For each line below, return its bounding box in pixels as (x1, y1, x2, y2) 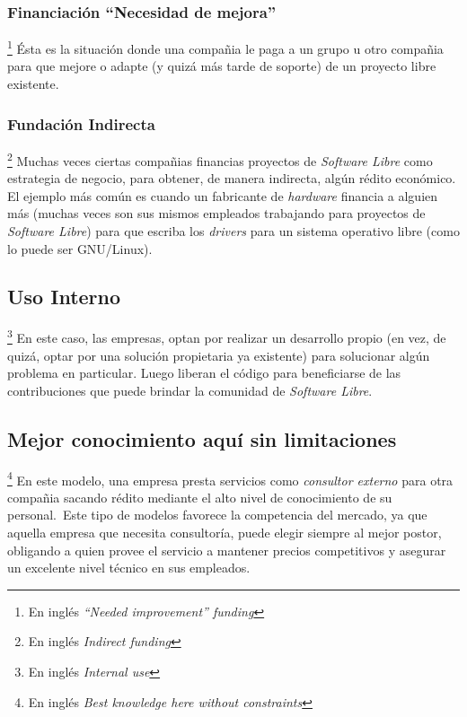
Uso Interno (7, 283, 121, 310)
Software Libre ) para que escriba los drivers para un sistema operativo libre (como (7, 221, 460, 240)
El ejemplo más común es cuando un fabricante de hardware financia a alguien (7, 186, 438, 205)
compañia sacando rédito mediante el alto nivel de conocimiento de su (7, 487, 392, 506)
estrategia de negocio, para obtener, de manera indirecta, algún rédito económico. (7, 169, 456, 188)
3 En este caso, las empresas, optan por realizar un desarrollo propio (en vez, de (7, 326, 446, 346)
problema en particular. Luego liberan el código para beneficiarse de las (7, 363, 401, 382)
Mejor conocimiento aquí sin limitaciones (7, 424, 397, 452)
